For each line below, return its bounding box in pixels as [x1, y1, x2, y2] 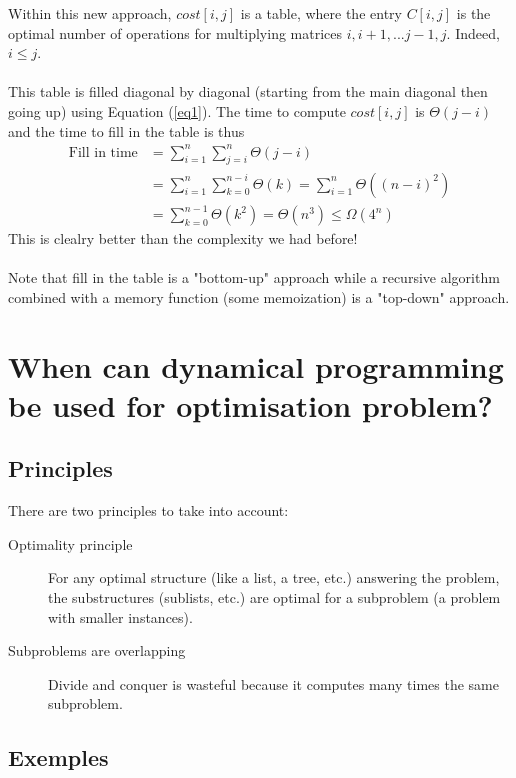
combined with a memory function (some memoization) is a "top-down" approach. [8, 286, 510, 307]
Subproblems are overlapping [8, 640, 186, 661]
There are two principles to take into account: [8, 500, 289, 521]
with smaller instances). [48, 606, 193, 627]
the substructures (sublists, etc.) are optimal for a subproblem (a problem [48, 586, 501, 607]
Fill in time [68, 145, 138, 160]
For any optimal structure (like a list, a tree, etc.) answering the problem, [48, 567, 500, 588]
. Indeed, [446, 22, 500, 43]
